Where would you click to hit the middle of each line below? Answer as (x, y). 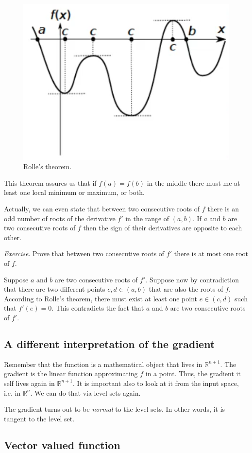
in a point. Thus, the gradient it (193, 374)
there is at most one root (211, 253)
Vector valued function (62, 444)
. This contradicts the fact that (98, 308)
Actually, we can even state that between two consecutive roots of (102, 209)
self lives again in (29, 383)
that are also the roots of (186, 289)
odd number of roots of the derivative (60, 218)
